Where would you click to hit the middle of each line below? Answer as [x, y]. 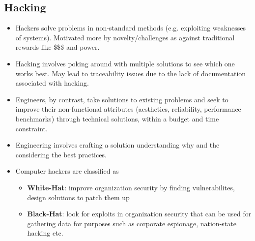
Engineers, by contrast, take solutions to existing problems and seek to [122, 99]
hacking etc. [45, 233]
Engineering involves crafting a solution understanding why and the [117, 145]
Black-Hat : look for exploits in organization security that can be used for [139, 214]
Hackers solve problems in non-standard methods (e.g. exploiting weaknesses [130, 28]
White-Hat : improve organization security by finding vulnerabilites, [131, 187]
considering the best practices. [61, 154]
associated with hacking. [52, 83]
